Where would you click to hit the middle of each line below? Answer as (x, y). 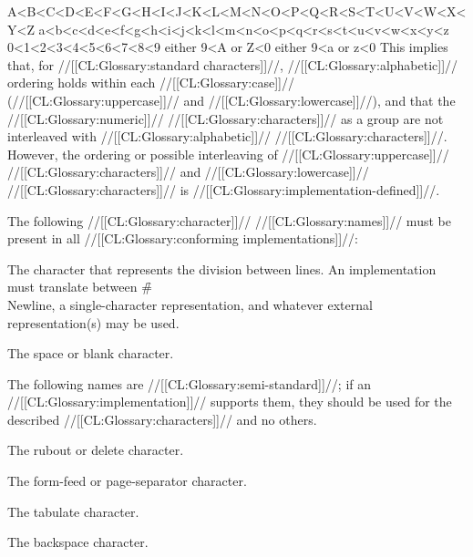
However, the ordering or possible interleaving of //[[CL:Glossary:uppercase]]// (228, 154)
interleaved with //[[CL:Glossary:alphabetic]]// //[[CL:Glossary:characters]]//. (227, 136)
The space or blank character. (91, 353)
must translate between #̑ (80, 287)
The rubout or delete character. (96, 450)
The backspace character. (78, 542)
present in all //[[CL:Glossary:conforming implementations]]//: (183, 238)
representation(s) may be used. (93, 322)
